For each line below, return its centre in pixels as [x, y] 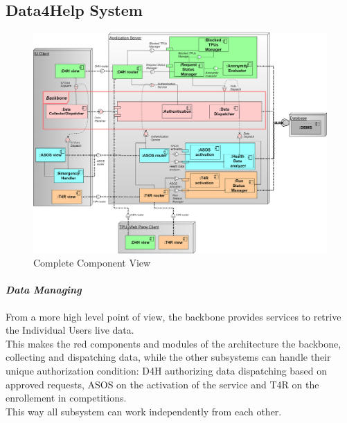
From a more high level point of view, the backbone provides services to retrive [173, 316]
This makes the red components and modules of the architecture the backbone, [173, 343]
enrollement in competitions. [66, 398]
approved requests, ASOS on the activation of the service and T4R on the [162, 384]
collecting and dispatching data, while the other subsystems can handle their [168, 357]
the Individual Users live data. [70, 330]
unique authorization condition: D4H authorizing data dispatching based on [167, 370]
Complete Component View [92, 263]
